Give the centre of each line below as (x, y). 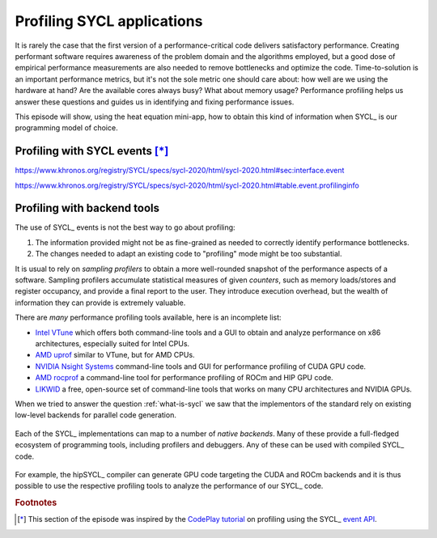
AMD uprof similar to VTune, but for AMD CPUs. (115, 355)
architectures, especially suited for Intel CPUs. (112, 343)
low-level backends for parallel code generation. (96, 415)
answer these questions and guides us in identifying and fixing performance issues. (155, 102)
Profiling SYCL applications (109, 21)
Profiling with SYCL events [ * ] (92, 151)
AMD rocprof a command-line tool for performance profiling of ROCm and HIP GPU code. (184, 378)
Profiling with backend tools (87, 208)
